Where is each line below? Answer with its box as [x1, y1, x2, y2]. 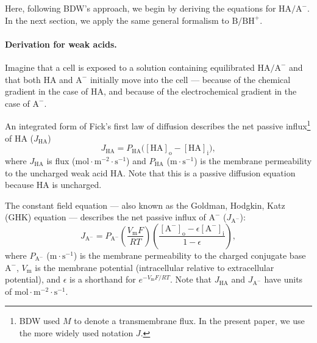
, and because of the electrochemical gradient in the [103, 85, 297, 98]
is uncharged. [52, 178, 102, 191]
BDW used [19, 314, 60, 327]
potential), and [5, 273, 61, 286]
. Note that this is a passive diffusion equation [123, 166, 296, 179]
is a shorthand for [69, 273, 136, 286]
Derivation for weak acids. [5, 37, 117, 50]
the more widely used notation [19, 326, 134, 339]
